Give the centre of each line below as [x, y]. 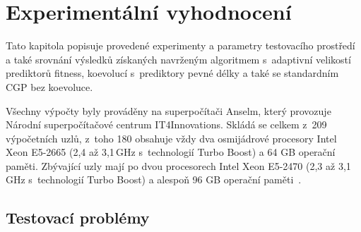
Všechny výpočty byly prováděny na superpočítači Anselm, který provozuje [168, 110]
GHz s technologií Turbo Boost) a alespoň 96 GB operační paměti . [154, 179]
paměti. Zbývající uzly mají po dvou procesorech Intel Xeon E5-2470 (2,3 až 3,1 [178, 165]
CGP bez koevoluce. [49, 86]
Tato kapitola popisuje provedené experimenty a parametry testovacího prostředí [180, 45]
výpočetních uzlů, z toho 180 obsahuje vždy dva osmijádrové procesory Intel [171, 138]
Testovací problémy [78, 218]
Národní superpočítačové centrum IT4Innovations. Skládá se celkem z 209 [166, 124]
